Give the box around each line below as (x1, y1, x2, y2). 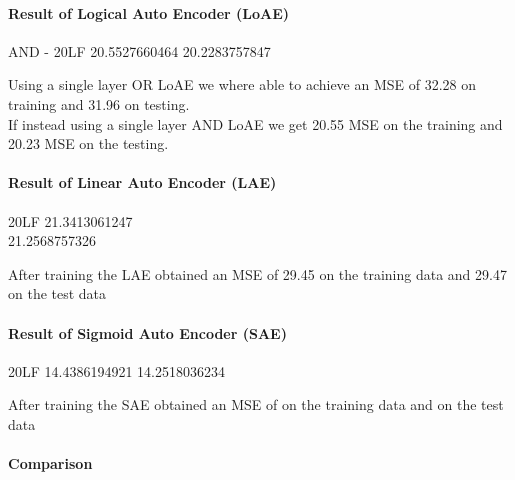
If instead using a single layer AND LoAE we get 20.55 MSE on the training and (8, 113, 503, 134)
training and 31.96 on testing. (8, 93, 190, 114)
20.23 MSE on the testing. (8, 133, 169, 154)
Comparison (8, 453, 93, 474)
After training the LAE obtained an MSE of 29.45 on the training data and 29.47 (8, 263, 507, 284)
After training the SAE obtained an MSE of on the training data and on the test (8, 394, 504, 415)
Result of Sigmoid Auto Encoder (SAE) (8, 322, 287, 343)
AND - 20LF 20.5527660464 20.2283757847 (8, 40, 271, 61)
